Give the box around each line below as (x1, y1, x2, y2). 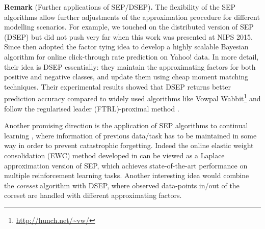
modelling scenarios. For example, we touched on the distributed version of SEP (4, 21, 254, 32)
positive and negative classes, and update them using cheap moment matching (4, 71, 249, 82)
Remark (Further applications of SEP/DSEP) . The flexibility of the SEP (4, 2, 236, 12)
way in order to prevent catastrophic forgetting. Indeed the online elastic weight (4, 140, 254, 151)
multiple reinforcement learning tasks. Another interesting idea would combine (4, 170, 249, 181)
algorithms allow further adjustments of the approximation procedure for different (4, 11, 260, 22)
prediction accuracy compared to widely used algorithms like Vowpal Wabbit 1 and (4, 92, 261, 103)
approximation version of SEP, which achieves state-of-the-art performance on (4, 160, 248, 170)
